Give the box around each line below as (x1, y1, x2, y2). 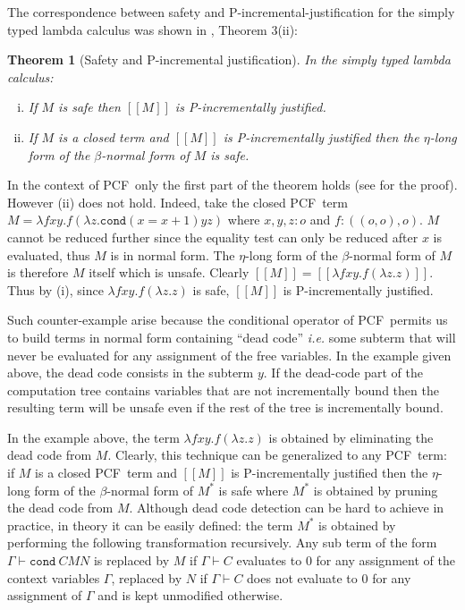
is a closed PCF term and (35, 463, 177, 482)
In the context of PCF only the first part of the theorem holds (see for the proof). (7, 175, 458, 194)
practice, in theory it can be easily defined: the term (7, 515, 293, 534)
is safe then (58, 97, 121, 116)
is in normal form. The (110, 245, 235, 264)
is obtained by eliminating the (268, 428, 434, 446)
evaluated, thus (7, 245, 90, 264)
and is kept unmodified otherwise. (97, 586, 283, 605)
